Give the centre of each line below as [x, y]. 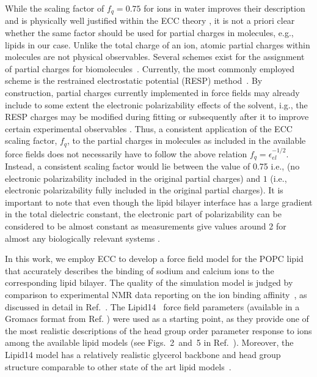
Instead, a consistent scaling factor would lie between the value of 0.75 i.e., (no [152, 166]
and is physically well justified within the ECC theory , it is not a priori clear [150, 21]
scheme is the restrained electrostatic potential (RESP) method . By [134, 80]
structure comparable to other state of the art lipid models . [118, 366]
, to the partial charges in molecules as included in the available [186, 140]
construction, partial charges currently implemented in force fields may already [152, 93]
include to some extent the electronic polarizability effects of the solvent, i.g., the [156, 104]
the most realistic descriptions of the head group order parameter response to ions [158, 330]
